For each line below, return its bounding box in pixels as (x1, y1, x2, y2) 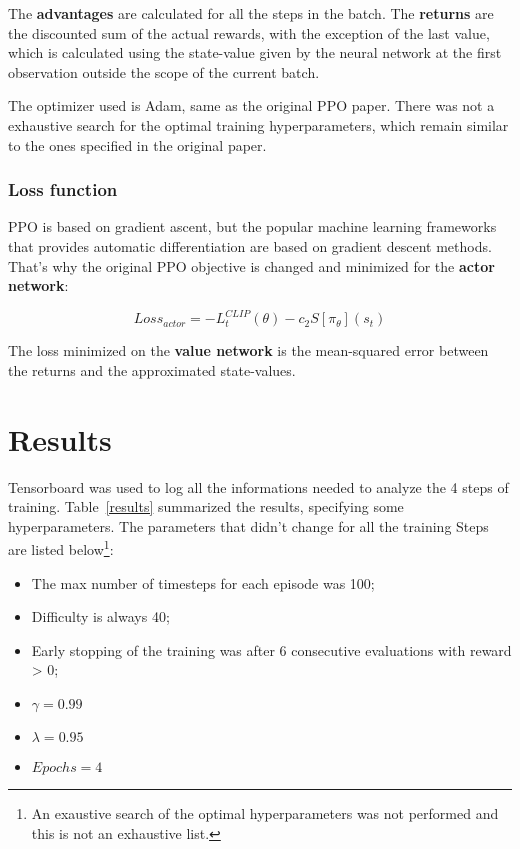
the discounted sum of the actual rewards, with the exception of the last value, (8, 22, 490, 43)
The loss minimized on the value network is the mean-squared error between (8, 340, 489, 361)
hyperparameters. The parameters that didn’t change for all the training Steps (8, 515, 489, 536)
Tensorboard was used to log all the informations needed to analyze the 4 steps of (8, 476, 509, 497)
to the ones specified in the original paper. (8, 134, 267, 155)
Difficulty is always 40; (31, 606, 170, 627)
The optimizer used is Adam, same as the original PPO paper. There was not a (8, 95, 495, 116)
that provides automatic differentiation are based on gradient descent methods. (8, 235, 492, 256)
